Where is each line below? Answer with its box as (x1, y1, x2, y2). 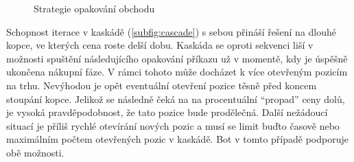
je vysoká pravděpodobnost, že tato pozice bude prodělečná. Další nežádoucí (6, 105, 328, 119)
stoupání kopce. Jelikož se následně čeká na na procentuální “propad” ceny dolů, (6, 91, 345, 106)
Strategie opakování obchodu (34, 1, 155, 15)
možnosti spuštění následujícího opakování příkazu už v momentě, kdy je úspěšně (6, 51, 348, 65)
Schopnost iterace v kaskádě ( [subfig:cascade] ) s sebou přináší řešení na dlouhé (6, 24, 337, 38)
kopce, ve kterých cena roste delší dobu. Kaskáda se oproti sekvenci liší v (6, 38, 314, 52)
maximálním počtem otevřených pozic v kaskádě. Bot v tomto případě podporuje (6, 132, 349, 146)
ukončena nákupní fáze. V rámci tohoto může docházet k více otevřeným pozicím (6, 65, 348, 79)
